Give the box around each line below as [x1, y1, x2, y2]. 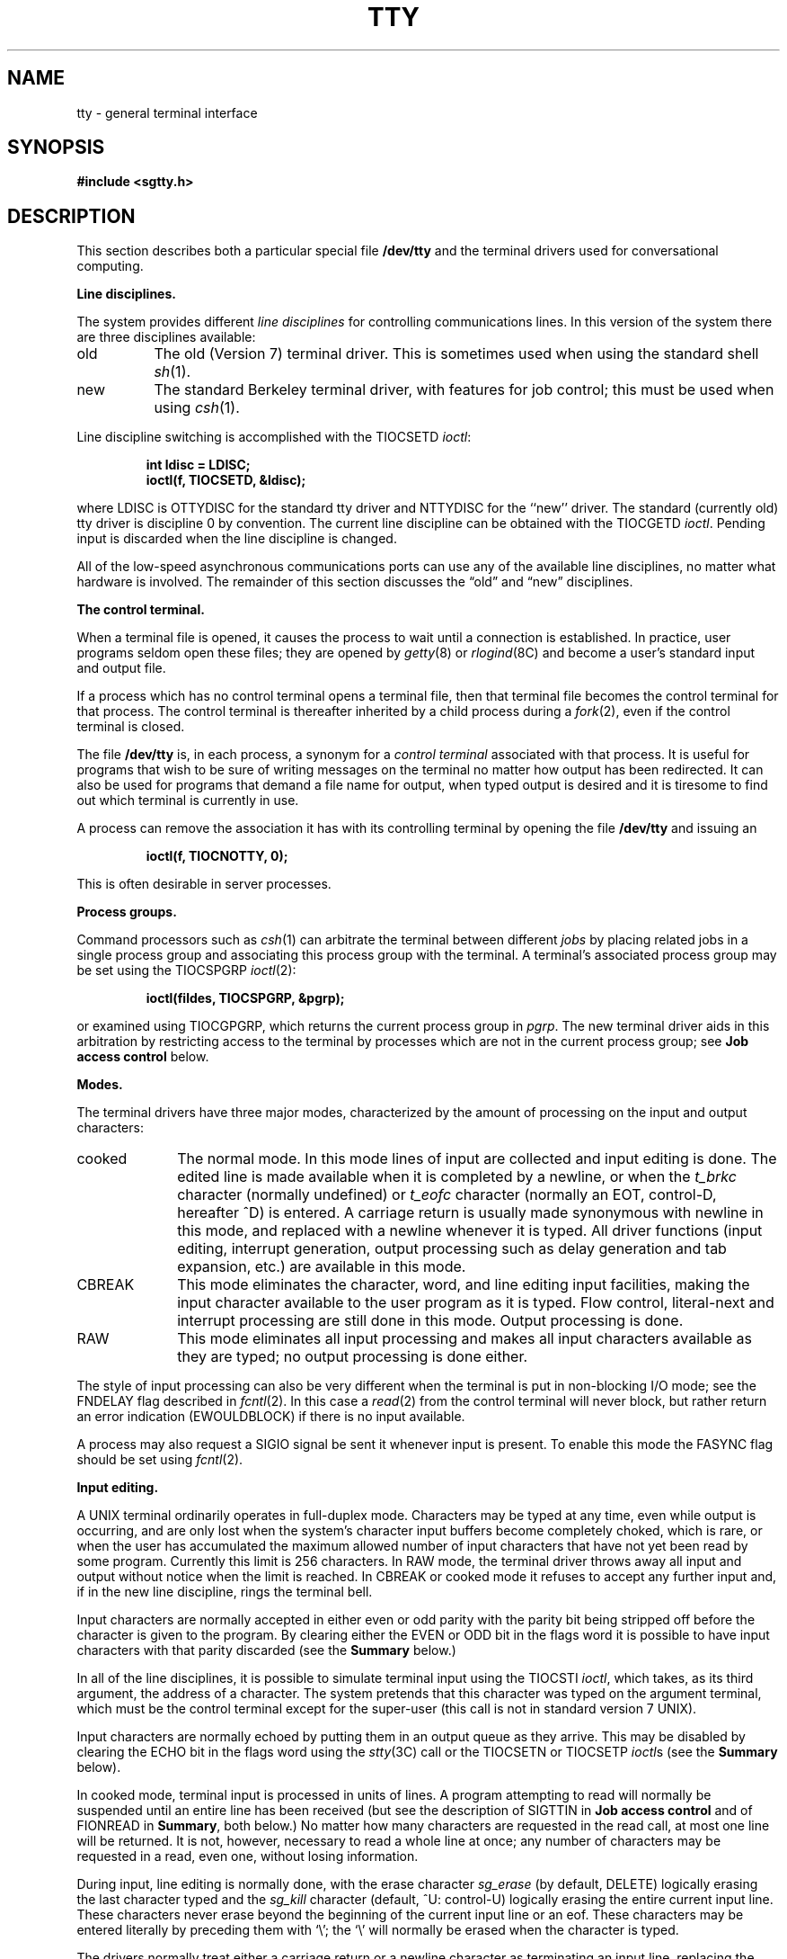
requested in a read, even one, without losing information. [76, 1848, 419, 1865]
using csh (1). [154, 398, 240, 417]
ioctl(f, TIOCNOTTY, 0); [146, 848, 288, 864]
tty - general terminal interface [76, 104, 258, 121]
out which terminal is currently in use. [76, 792, 299, 809]
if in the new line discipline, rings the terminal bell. [76, 1584, 373, 1600]
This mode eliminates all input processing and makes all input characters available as [177, 1329, 752, 1348]
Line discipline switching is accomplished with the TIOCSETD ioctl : [76, 429, 472, 445]
